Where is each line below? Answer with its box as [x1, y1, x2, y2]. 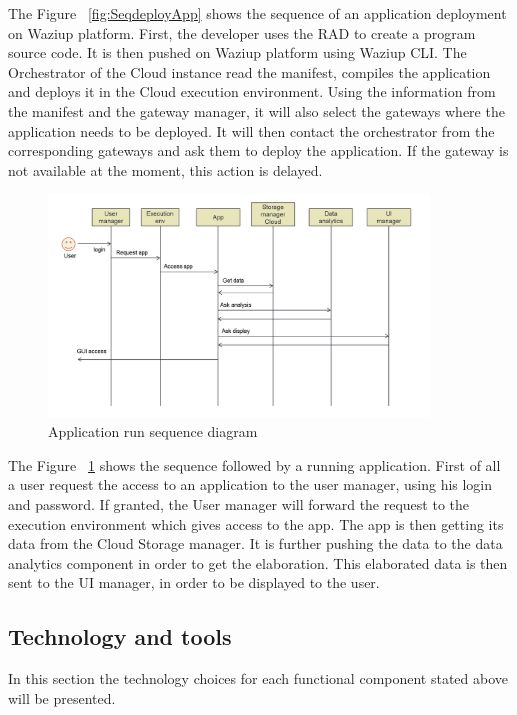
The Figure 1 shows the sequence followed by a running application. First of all [8, 454, 501, 475]
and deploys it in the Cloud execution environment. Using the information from [8, 81, 496, 102]
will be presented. [8, 687, 116, 708]
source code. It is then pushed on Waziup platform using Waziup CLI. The [8, 42, 467, 63]
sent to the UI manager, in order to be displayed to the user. [8, 572, 380, 593]
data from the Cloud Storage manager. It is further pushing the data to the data [8, 533, 503, 554]
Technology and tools [8, 621, 232, 652]
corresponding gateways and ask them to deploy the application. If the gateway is [8, 140, 509, 161]
